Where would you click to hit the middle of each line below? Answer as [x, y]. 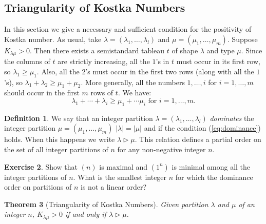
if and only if [86, 214]
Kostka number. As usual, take [53, 39]
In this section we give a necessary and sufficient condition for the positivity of [128, 29]
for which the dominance [214, 177]
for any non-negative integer [161, 149]
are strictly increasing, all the [104, 61]
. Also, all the [58, 71]
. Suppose [242, 39]
